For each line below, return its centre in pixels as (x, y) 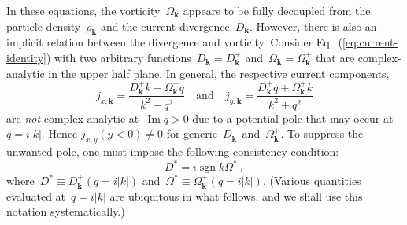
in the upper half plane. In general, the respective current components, (219, 73)
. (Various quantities (312, 181)
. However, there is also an (313, 26)
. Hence (59, 133)
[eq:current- (370, 42)
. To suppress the (322, 133)
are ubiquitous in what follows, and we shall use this (236, 195)
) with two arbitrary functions (118, 57)
